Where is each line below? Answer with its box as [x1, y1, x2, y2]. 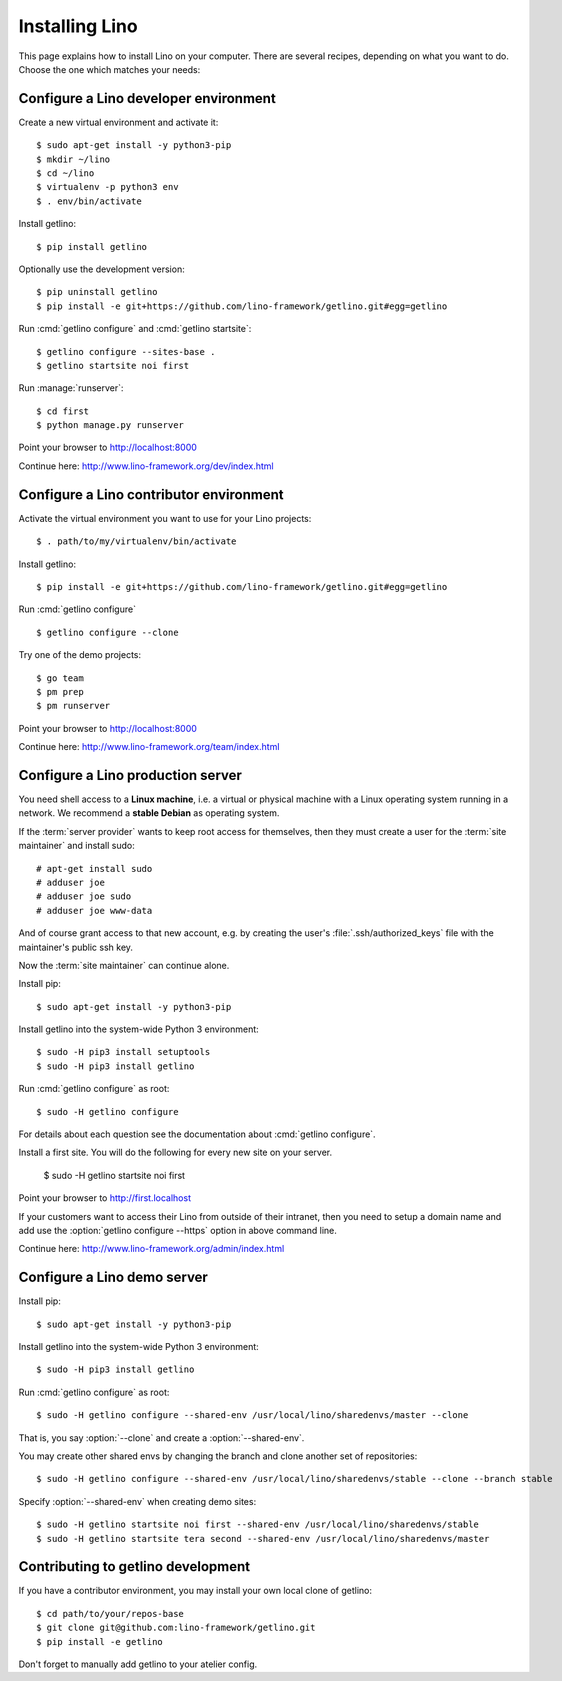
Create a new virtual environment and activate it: [18, 116, 219, 128]
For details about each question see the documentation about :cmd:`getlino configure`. [18, 1128, 376, 1140]
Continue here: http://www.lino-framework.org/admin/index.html [18, 1243, 285, 1255]
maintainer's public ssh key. [18, 941, 134, 953]
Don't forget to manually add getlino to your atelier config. [18, 1658, 258, 1670]
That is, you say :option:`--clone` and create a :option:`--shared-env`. [18, 1431, 305, 1444]
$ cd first [36, 405, 90, 417]
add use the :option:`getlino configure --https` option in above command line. [18, 1224, 337, 1236]
